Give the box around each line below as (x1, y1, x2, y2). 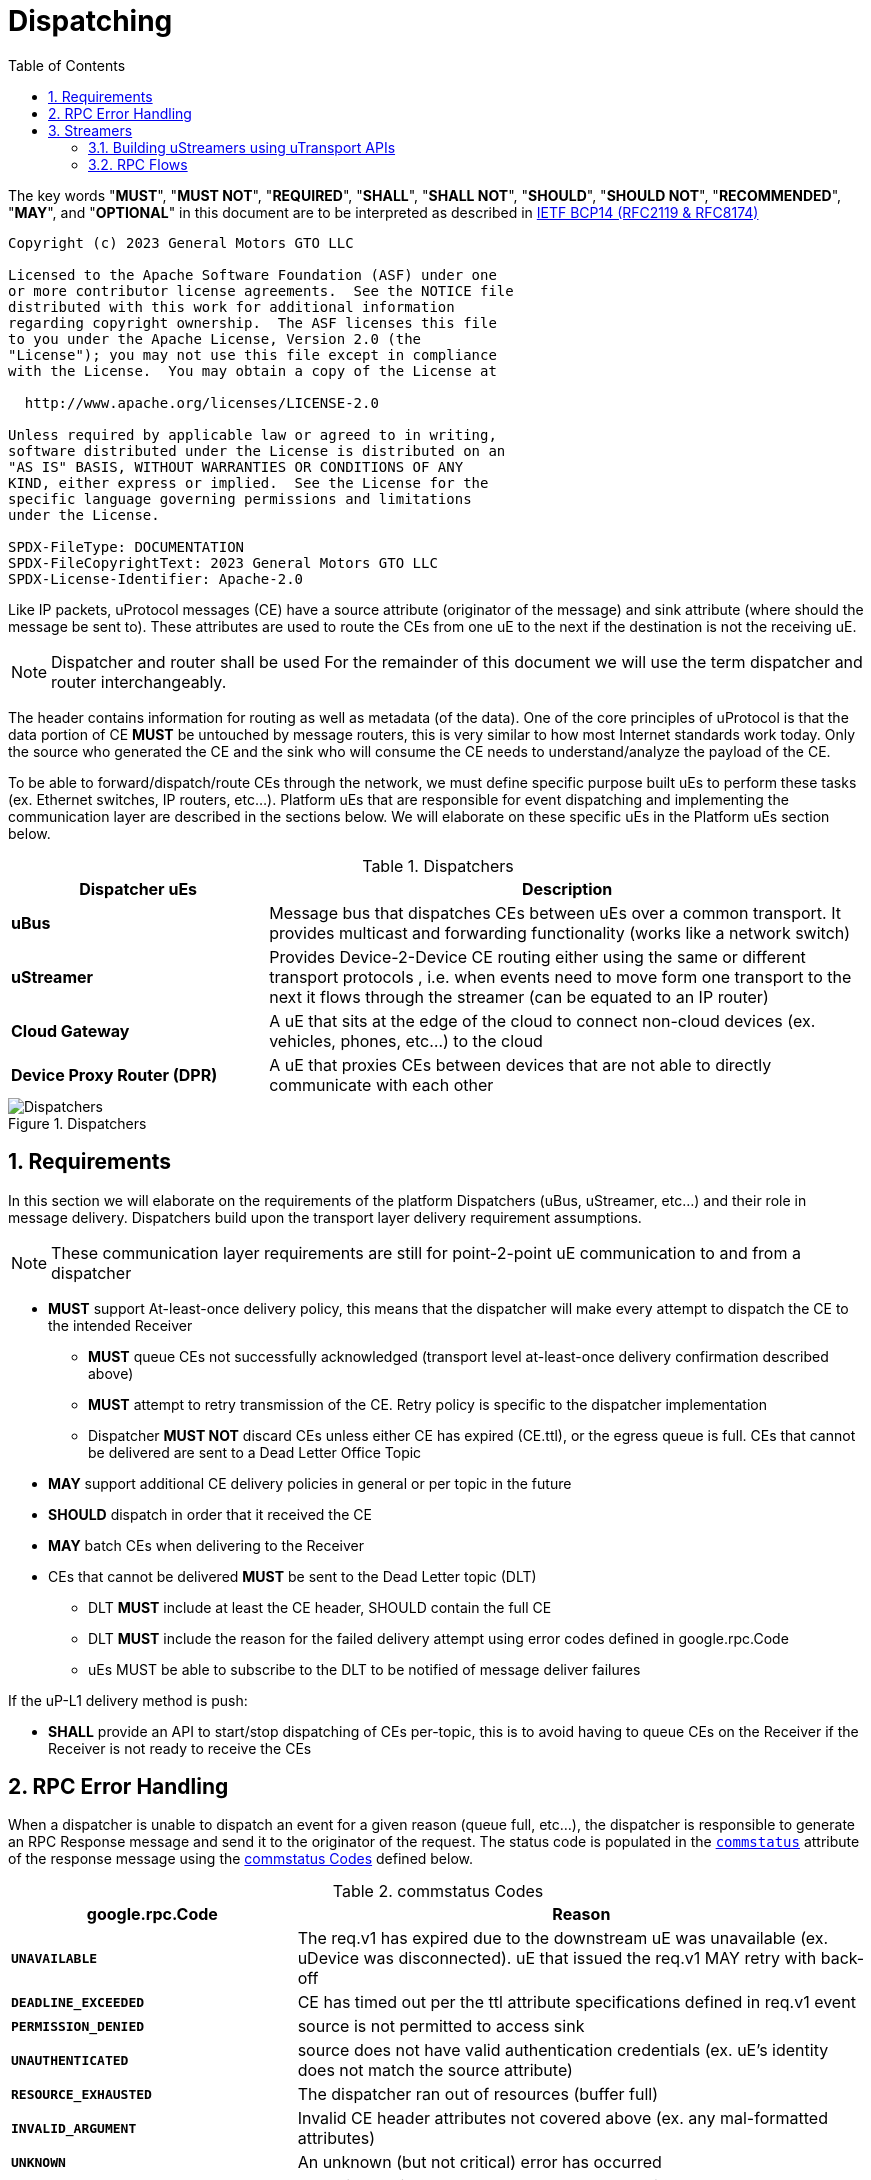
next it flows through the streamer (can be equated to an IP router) (269, 986, 769, 1007)
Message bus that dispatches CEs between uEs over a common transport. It (269, 902, 841, 923)
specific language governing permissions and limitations (8, 490, 472, 507)
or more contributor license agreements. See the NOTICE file (8, 282, 514, 299)
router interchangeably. (51, 671, 227, 692)
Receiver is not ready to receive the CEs (48, 1739, 312, 1757)
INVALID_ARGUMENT (11, 2120, 137, 2136)
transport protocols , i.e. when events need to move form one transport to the (269, 966, 852, 987)
